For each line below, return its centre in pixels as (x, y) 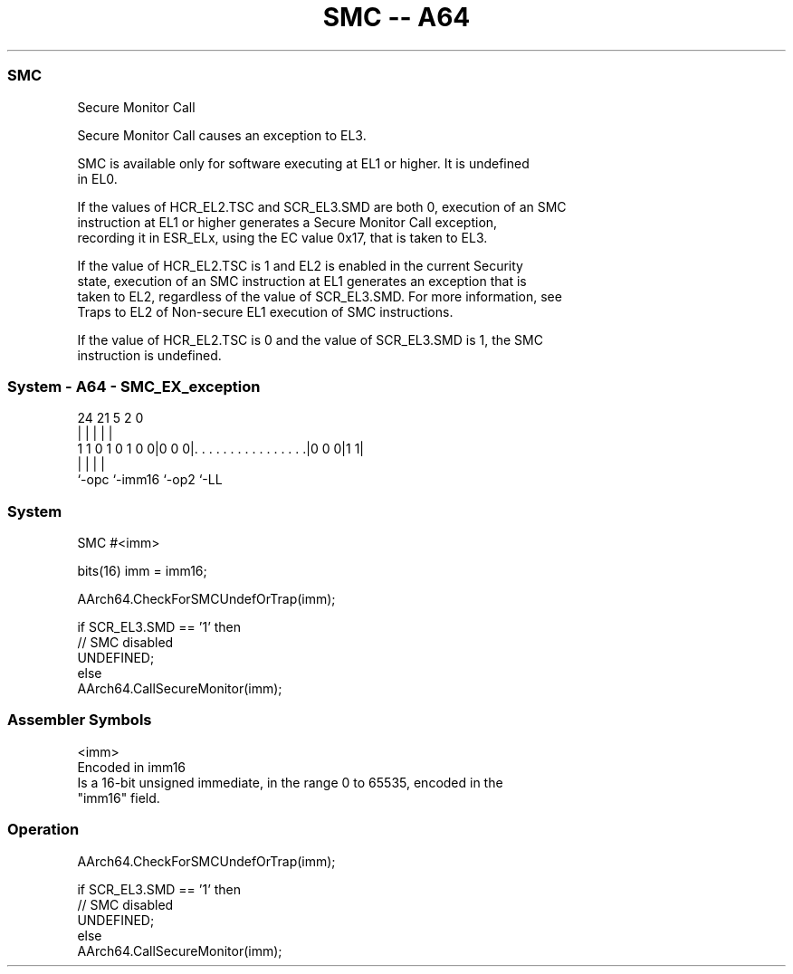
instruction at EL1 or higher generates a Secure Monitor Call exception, (287, 222)
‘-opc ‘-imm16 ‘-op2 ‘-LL (150, 480)
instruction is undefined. (149, 355)
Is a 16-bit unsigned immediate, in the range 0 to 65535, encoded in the (290, 782)
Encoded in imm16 (132, 767)
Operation (43, 830)
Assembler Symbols (80, 720)
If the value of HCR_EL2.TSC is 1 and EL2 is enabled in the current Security (300, 265)
